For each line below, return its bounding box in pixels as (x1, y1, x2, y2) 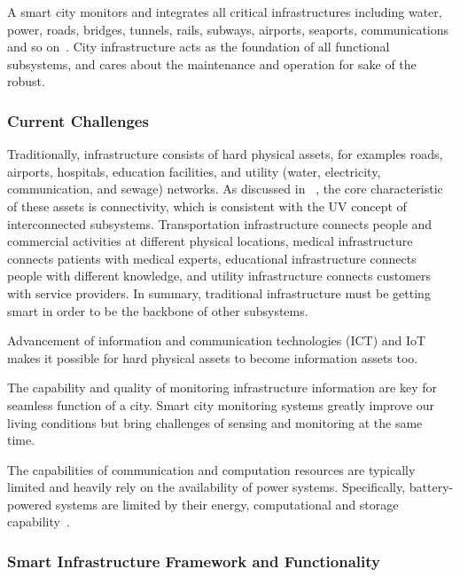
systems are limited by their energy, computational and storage (55, 494, 399, 513)
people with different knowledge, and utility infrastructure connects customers (7, 266, 432, 285)
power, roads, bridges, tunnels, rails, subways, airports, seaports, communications (7, 20, 449, 38)
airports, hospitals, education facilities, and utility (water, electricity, (7, 162, 381, 180)
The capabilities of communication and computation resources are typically (7, 460, 416, 478)
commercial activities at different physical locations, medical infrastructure (7, 232, 413, 250)
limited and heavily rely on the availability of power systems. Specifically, (7, 478, 406, 496)
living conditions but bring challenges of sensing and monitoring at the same (7, 413, 423, 431)
